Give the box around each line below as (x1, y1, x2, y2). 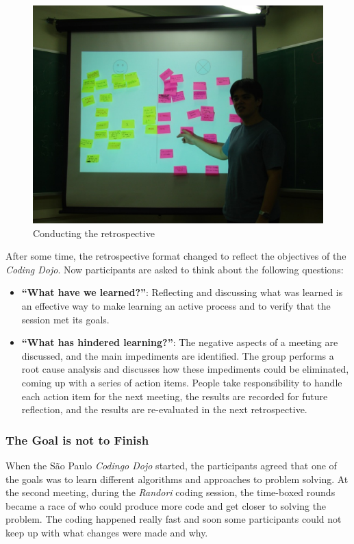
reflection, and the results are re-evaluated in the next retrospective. (21, 402, 307, 417)
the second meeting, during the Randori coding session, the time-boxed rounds (5, 485, 336, 499)
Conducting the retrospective (33, 225, 155, 240)
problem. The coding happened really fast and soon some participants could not (5, 512, 342, 526)
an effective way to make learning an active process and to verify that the (21, 298, 331, 312)
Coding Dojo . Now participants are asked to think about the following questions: (5, 262, 344, 276)
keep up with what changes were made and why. (5, 525, 208, 539)
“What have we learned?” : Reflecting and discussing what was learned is (21, 285, 343, 299)
